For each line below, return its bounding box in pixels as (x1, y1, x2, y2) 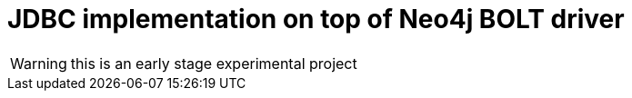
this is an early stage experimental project (70, 54, 357, 73)
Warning (10, 54, 67, 73)
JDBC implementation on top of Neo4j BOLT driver (7, 4, 625, 34)
